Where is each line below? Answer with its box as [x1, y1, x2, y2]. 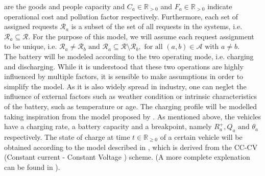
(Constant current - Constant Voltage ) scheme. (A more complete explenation [4, 152, 250, 162]
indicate [207, 1, 232, 11]
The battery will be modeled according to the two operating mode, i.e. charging [4, 51, 254, 61]
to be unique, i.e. [4, 41, 57, 52]
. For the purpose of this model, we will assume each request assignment [28, 31, 254, 41]
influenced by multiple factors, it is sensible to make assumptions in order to [4, 71, 244, 82]
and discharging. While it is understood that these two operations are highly [4, 61, 244, 71]
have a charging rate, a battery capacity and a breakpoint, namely [4, 121, 212, 132]
